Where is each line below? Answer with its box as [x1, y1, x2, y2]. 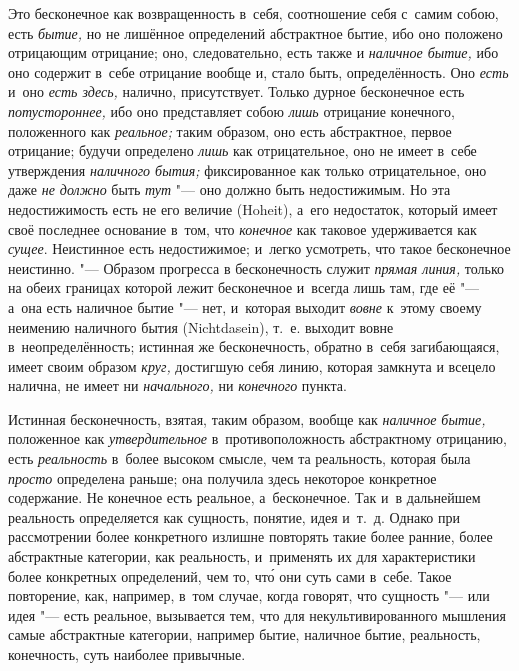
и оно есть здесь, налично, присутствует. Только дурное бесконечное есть [8, 81, 465, 102]
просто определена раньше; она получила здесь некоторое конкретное [8, 467, 437, 488]
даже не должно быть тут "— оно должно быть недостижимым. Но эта [8, 179, 451, 200]
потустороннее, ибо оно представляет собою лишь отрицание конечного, [8, 100, 455, 121]
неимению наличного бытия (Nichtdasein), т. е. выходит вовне [8, 316, 394, 337]
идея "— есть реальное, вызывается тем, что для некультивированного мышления [8, 604, 506, 625]
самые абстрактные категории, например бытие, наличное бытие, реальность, [8, 624, 481, 645]
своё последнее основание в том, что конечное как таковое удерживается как [8, 218, 477, 239]
